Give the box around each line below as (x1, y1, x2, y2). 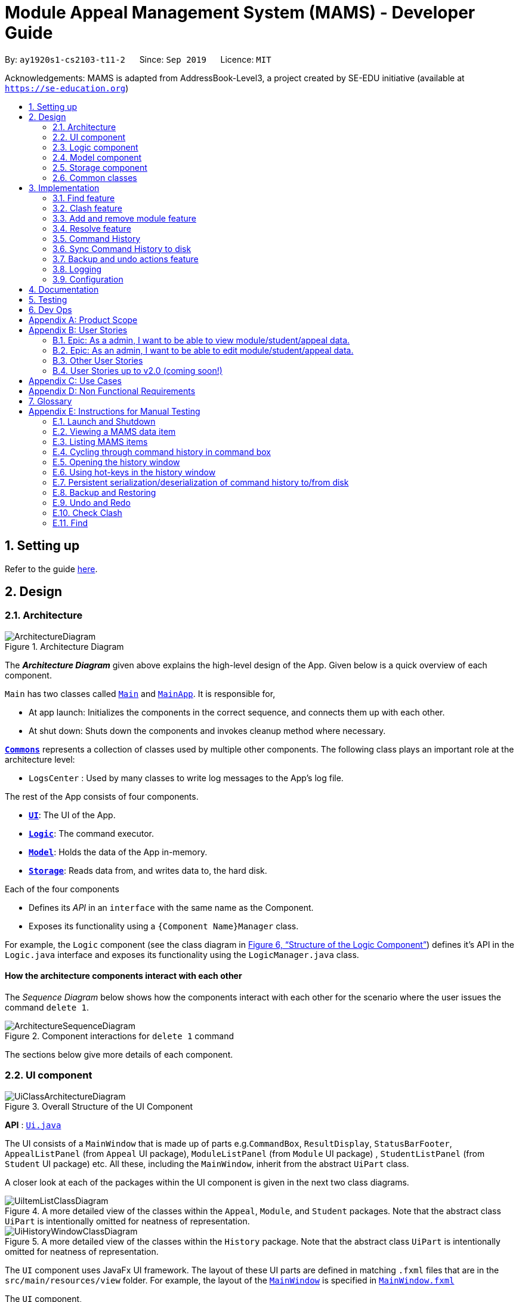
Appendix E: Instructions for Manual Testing (29, 406, 200, 416)
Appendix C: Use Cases (29, 375, 122, 386)
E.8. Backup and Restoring (52, 487, 156, 498)
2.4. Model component (52, 152, 142, 162)
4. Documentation (29, 284, 99, 294)
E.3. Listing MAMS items (52, 436, 148, 447)
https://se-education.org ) (5, 82, 129, 93)
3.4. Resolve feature (52, 223, 131, 234)
